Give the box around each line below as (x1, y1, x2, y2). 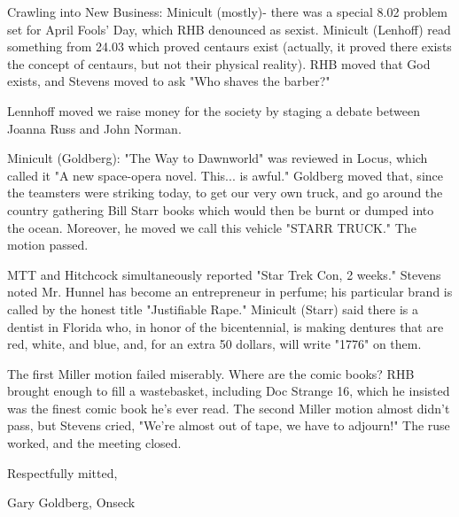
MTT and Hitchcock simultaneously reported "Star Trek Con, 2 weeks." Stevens (7, 265, 441, 283)
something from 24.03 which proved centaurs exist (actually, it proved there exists (7, 37, 452, 56)
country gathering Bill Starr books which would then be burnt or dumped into (7, 200, 434, 219)
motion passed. (7, 235, 89, 254)
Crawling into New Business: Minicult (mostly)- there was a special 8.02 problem (7, 3, 447, 20)
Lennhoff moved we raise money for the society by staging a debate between (7, 101, 420, 120)
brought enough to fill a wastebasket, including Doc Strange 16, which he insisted (7, 382, 450, 400)
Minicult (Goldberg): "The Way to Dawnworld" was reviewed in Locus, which (7, 149, 428, 167)
